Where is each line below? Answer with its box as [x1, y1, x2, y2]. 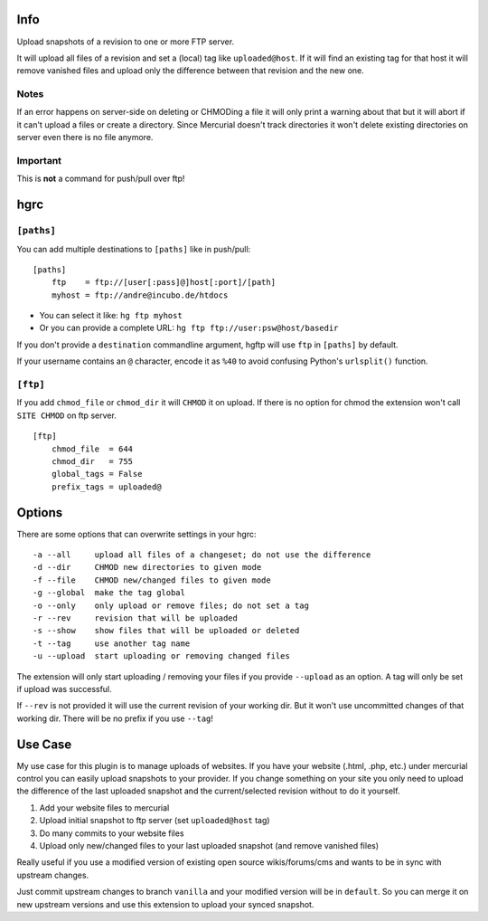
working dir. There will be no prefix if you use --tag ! [16, 713, 214, 724]
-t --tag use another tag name [33, 638, 191, 649]
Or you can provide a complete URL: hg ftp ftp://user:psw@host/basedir [39, 322, 339, 334]
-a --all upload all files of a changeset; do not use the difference [33, 550, 371, 560]
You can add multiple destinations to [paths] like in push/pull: [16, 243, 251, 254]
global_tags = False [51, 469, 143, 479]
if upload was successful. [16, 683, 112, 694]
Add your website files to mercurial [39, 802, 170, 813]
